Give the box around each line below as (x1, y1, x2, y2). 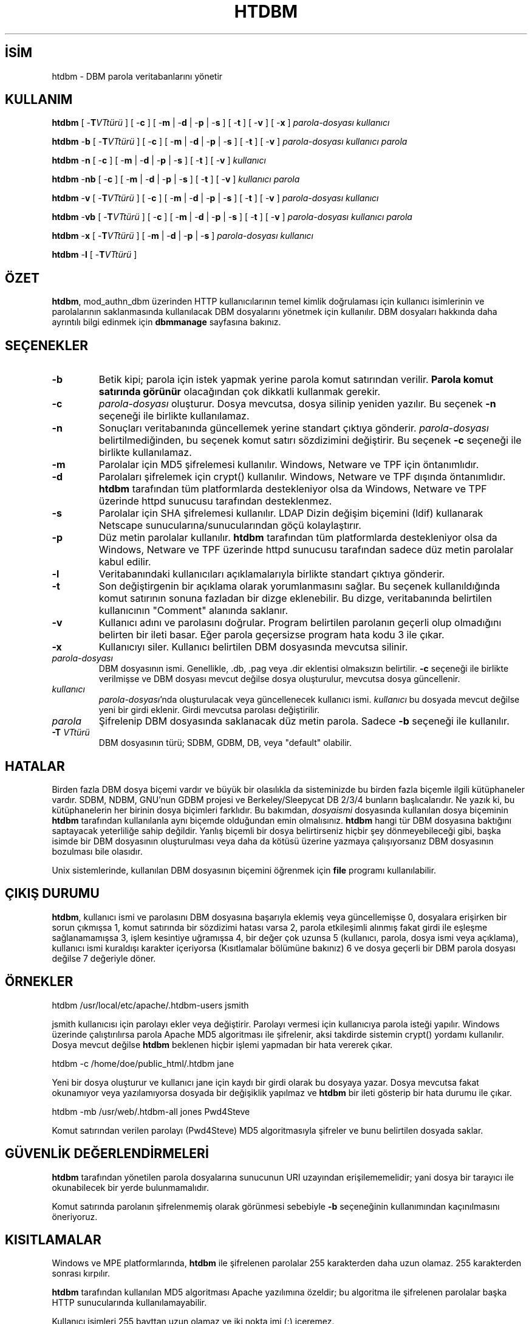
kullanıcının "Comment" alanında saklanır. (98, 604, 288, 617)
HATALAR (5, 758, 65, 774)
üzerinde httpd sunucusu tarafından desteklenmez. (98, 495, 332, 508)
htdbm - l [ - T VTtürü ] (52, 249, 137, 260)
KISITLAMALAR (5, 1232, 101, 1247)
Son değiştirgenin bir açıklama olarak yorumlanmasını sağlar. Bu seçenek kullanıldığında (98, 580, 500, 593)
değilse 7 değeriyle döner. (52, 953, 156, 964)
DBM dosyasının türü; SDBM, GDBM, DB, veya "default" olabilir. (98, 737, 352, 748)
